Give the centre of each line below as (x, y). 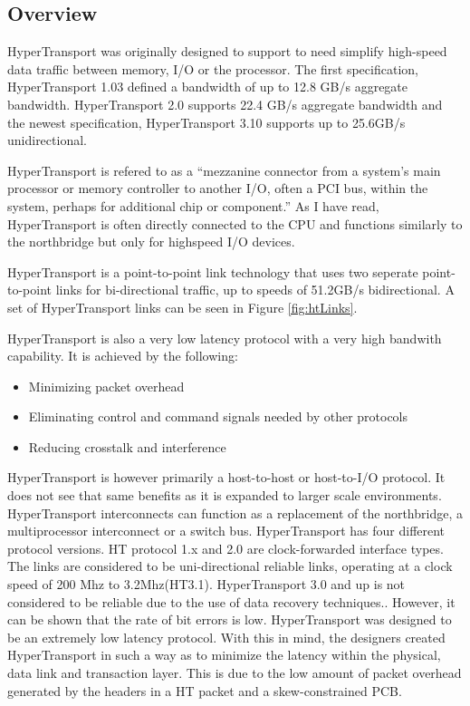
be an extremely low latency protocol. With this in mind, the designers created (226, 637)
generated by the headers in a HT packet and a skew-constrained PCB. (205, 690)
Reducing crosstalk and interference (127, 446)
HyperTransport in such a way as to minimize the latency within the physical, (224, 655)
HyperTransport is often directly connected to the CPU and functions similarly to (235, 223)
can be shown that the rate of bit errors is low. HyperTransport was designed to (230, 619)
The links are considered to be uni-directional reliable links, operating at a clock (230, 566)
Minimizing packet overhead (106, 386)
